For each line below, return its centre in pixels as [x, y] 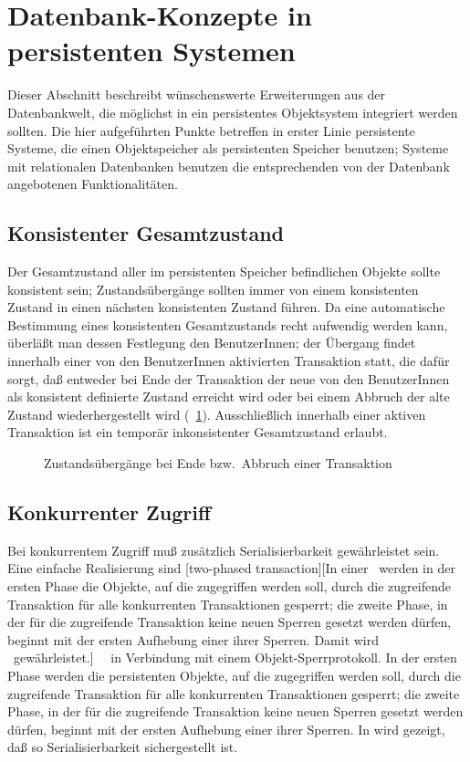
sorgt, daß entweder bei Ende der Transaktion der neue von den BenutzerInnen [229, 378]
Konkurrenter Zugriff [110, 512]
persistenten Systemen [151, 51]
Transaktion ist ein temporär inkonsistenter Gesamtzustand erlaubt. [198, 432]
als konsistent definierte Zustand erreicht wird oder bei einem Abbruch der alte [229, 397]
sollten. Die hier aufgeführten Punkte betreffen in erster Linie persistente [211, 130]
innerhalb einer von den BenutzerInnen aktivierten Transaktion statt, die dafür [229, 361]
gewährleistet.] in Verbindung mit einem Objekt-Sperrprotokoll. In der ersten [235, 658]
